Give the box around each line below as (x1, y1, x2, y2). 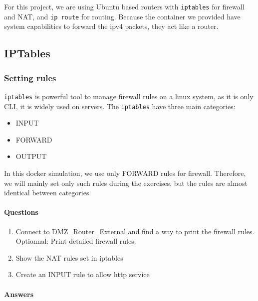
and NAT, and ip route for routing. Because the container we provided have (4, 11, 241, 21)
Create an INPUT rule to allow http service (15, 269, 150, 280)
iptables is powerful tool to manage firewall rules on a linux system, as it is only (4, 91, 254, 101)
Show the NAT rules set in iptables (15, 252, 123, 263)
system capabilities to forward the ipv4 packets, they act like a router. (4, 21, 219, 31)
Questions (4, 207, 38, 217)
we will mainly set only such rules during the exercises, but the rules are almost (4, 177, 248, 188)
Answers (4, 289, 34, 299)
